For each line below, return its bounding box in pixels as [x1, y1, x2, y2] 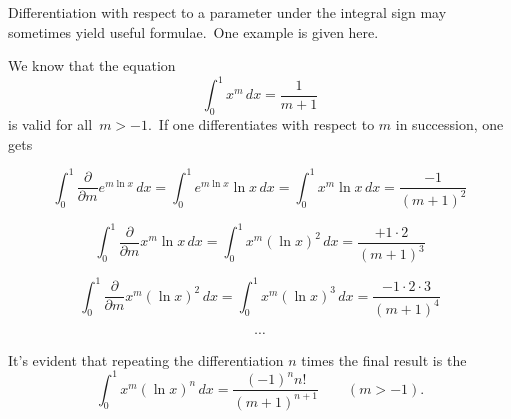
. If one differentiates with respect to [147, 114, 375, 135]
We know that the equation [8, 55, 176, 76]
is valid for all [8, 114, 93, 135]
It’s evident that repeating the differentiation [8, 349, 284, 370]
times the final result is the [301, 349, 467, 370]
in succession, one [395, 114, 504, 135]
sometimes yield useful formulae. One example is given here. [8, 21, 379, 42]
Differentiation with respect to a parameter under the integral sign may [8, 2, 447, 22]
